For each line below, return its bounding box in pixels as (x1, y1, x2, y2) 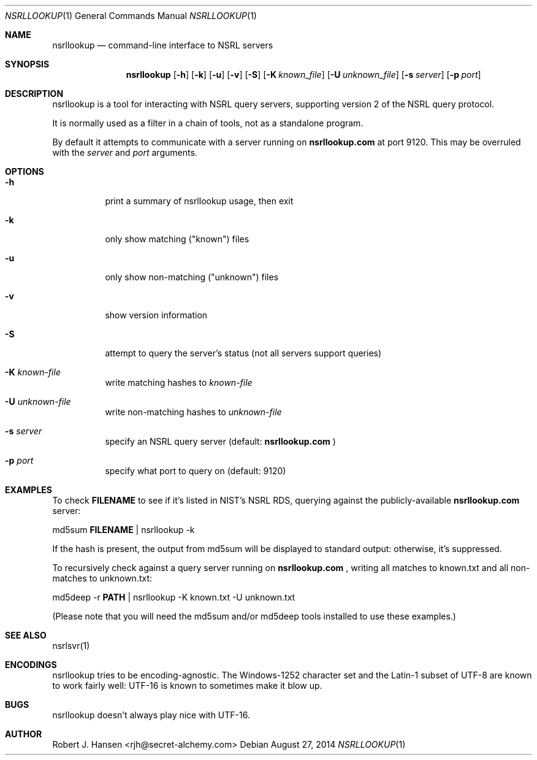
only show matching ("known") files (105, 234, 249, 244)
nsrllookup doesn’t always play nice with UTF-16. (52, 710, 250, 720)
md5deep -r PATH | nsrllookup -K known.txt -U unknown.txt (52, 592, 295, 602)
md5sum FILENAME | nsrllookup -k (52, 524, 195, 535)
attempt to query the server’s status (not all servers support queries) (105, 348, 382, 358)
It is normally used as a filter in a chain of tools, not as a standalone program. (52, 118, 364, 128)
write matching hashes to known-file (105, 377, 253, 388)
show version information (105, 310, 208, 320)
